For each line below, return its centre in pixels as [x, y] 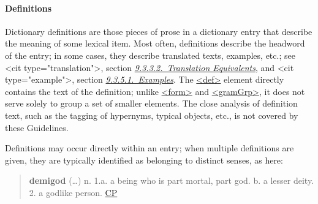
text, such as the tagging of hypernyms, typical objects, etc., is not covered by [152, 115]
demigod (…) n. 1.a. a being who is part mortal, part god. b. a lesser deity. [172, 180]
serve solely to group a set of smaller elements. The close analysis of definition [151, 103]
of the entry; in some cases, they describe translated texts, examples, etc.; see [150, 55]
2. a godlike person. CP [73, 192]
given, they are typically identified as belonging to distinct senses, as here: [144, 160]
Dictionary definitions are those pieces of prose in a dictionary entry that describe [159, 31]
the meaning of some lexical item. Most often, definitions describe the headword [155, 43]
